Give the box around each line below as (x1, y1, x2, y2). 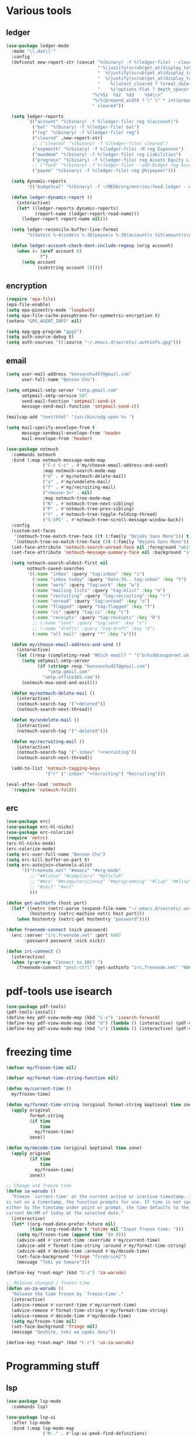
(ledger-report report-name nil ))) (21, 216, 108, 222)
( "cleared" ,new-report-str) (32, 135, 103, 141)
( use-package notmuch (6, 446, 59, 452)
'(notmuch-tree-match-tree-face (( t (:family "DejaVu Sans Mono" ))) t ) (13, 533, 192, 539)
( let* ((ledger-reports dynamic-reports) (16, 205, 118, 211)
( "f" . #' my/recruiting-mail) (43, 484, 116, 490)
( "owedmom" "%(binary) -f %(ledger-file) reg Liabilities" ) (32, 151, 181, 158)
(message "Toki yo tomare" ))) (16, 1259, 90, 1265)
